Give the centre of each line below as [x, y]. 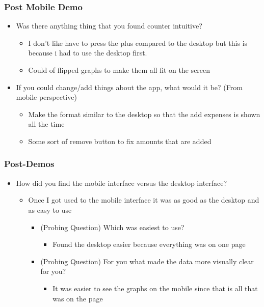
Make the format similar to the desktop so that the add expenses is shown [144, 114]
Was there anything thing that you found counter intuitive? [109, 26]
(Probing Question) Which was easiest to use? [112, 227]
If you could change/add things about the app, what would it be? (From [129, 87]
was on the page [78, 298]
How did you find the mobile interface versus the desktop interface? [122, 183]
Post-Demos [29, 164]
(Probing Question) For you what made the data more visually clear [147, 261]
